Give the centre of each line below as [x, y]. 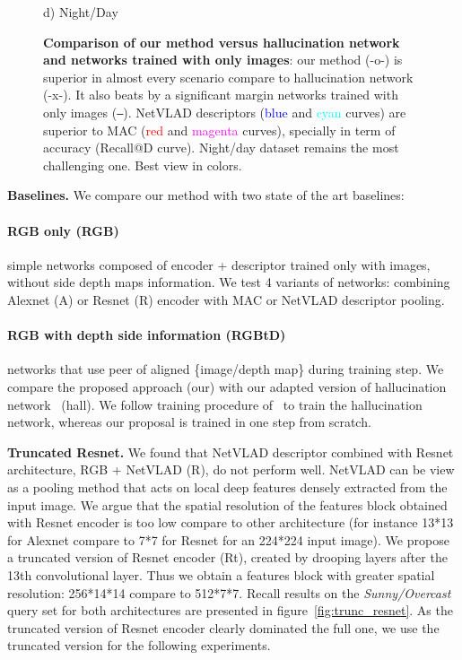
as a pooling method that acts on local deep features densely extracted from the [227, 486]
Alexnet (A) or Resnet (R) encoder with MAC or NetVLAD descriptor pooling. [226, 299]
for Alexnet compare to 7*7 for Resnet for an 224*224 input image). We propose [228, 539]
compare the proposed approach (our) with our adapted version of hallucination [227, 386]
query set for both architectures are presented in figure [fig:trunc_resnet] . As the [230, 610]
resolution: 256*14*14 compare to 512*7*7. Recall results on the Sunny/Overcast [229, 592]
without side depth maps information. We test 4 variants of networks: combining [229, 282]
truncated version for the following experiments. [139, 645]
